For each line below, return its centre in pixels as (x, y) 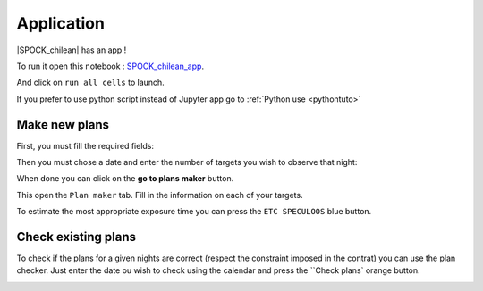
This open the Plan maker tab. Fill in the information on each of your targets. (160, 195)
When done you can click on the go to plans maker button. (125, 179)
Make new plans (63, 125)
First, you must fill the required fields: (85, 145)
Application (60, 23)
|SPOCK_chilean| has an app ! (72, 50)
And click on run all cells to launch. (90, 83)
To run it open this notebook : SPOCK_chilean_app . (110, 66)
